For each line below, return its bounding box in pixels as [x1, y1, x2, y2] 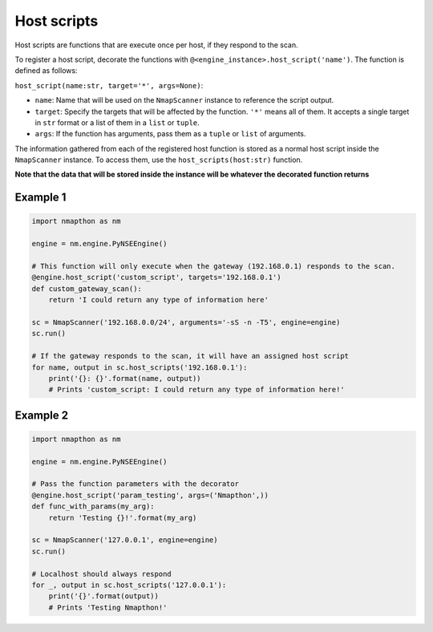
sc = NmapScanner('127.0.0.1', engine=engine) [31, 536, 218, 545]
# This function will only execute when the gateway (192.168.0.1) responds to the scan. [31, 261, 396, 271]
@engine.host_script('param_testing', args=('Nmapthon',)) [31, 490, 269, 500]
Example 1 [14, 191, 67, 205]
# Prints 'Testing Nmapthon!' [48, 602, 168, 612]
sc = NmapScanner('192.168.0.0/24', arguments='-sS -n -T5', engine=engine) [31, 318, 341, 326]
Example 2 [14, 408, 68, 422]
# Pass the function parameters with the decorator [31, 480, 240, 488]
